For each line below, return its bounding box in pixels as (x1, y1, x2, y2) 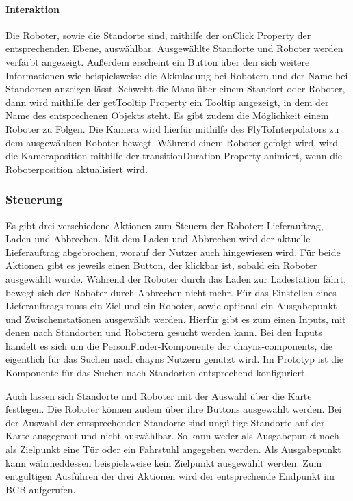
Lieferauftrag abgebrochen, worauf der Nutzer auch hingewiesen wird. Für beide (5, 244, 341, 259)
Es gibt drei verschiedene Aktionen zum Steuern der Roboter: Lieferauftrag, (5, 218, 324, 232)
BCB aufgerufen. (5, 482, 76, 496)
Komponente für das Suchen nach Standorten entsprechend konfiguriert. (5, 365, 308, 380)
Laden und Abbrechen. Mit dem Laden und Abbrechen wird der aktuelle (5, 231, 311, 246)
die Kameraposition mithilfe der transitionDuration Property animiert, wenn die (5, 149, 343, 163)
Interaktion (5, 1, 60, 16)
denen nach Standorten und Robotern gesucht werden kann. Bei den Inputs (5, 325, 322, 339)
